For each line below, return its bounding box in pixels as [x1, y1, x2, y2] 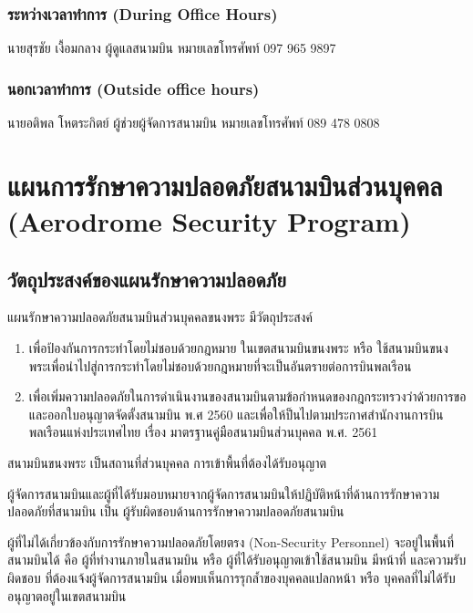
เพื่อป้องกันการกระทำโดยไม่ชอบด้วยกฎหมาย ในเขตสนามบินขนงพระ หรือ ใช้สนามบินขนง [28, 338, 448, 357]
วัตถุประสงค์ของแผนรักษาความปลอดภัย [7, 265, 286, 293]
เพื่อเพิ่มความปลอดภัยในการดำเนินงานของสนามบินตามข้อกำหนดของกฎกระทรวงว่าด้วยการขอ [28, 387, 467, 406]
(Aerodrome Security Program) [7, 203, 411, 239]
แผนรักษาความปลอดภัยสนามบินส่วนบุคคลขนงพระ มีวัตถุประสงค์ [7, 307, 313, 327]
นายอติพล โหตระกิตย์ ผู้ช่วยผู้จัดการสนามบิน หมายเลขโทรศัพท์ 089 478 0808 [7, 113, 380, 132]
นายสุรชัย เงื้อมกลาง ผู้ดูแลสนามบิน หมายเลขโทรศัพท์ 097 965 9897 [7, 38, 336, 57]
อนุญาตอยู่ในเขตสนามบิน [7, 586, 127, 605]
